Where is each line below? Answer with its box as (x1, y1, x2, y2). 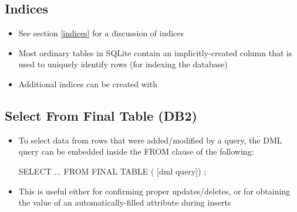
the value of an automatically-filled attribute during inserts (18, 196, 231, 208)
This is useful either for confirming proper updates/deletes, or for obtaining (18, 184, 291, 197)
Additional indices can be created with (18, 77, 157, 90)
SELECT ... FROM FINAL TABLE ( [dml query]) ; (18, 165, 207, 177)
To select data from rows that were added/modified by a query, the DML (18, 134, 282, 146)
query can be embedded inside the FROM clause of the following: (18, 145, 254, 158)
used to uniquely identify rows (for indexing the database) (18, 58, 228, 70)
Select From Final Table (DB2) (5, 106, 197, 124)
